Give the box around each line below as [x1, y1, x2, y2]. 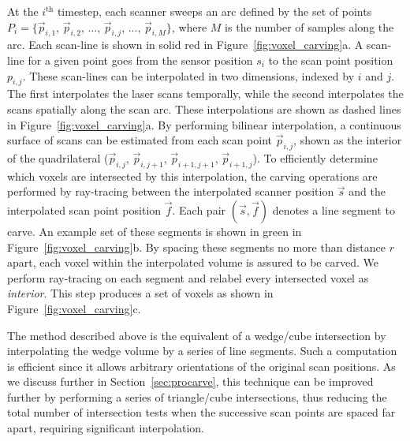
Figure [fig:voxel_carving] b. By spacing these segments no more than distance [7, 238, 386, 255]
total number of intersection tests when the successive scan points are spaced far [7, 404, 396, 420]
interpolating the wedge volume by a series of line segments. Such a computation [7, 342, 397, 359]
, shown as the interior [293, 132, 402, 148]
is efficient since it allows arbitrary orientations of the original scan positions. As [7, 357, 396, 374]
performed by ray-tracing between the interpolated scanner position [7, 183, 334, 200]
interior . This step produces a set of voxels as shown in [7, 285, 274, 301]
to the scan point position [268, 51, 393, 68]
